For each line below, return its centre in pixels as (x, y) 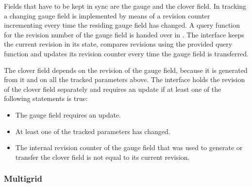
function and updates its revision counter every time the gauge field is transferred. (126, 53)
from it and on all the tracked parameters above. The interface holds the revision (125, 79)
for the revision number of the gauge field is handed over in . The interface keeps (124, 34)
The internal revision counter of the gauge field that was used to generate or (129, 147)
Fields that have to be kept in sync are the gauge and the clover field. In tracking (125, 6)
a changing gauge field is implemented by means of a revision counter (107, 15)
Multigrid (23, 178)
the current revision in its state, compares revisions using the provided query (118, 44)
